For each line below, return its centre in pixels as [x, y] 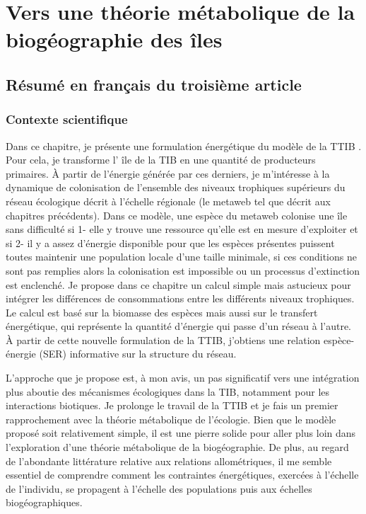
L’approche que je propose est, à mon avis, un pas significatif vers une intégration [183, 378]
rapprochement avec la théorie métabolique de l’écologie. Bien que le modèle [171, 419]
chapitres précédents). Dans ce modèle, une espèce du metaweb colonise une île [177, 215]
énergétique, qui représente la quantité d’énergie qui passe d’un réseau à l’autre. [178, 326]
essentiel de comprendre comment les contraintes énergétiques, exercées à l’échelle [182, 475]
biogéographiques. [44, 502]
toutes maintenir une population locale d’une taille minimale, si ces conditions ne [181, 257]
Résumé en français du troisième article [154, 84]
